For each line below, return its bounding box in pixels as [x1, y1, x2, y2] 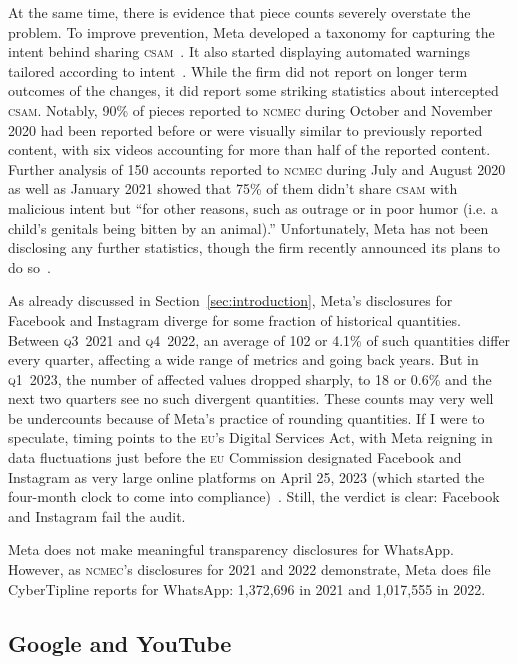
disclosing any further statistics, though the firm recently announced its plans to [8, 237, 500, 258]
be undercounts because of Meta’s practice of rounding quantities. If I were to [8, 407, 485, 428]
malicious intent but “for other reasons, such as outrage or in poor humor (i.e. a [8, 197, 498, 218]
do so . [8, 256, 51, 277]
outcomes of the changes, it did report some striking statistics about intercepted [8, 80, 499, 101]
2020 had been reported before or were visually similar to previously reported [8, 119, 483, 140]
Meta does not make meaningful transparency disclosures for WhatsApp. [8, 539, 454, 560]
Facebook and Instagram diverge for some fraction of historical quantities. [8, 309, 461, 330]
